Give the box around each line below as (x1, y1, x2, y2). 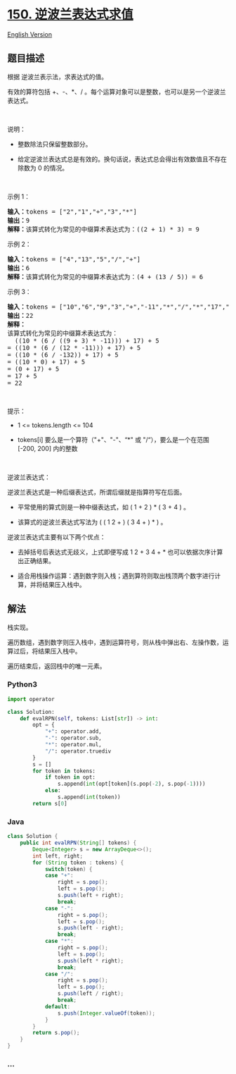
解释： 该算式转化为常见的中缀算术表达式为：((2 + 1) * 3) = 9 (7, 225, 200, 233)
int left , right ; (32, 852, 83, 860)
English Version (7, 30, 53, 39)
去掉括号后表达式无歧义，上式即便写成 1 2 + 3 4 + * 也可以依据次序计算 (17, 548, 223, 556)
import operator (7, 696, 55, 703)
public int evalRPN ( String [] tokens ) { (20, 839, 137, 846)
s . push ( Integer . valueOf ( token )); (57, 1009, 156, 1017)
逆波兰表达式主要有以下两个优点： (7, 533, 106, 541)
